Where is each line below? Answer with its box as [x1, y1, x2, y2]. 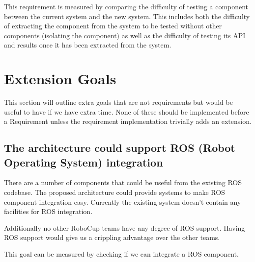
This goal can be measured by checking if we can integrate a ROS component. [4, 249, 239, 259]
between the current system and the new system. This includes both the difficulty [4, 11, 250, 21]
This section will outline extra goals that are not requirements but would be [4, 97, 233, 107]
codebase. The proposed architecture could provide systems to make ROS [4, 187, 225, 197]
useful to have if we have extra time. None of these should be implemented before [4, 106, 249, 117]
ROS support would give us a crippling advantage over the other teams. [4, 232, 220, 242]
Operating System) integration [4, 154, 163, 169]
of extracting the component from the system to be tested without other [4, 21, 222, 31]
